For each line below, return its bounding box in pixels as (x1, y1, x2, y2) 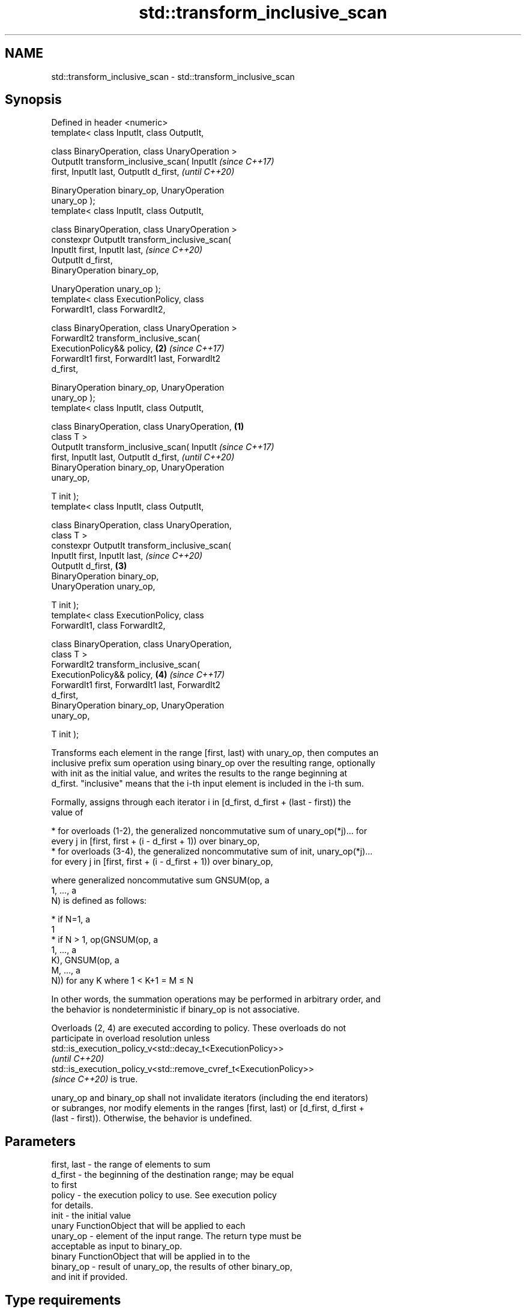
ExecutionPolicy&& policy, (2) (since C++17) (51, 343, 225, 354)
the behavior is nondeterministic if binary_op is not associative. (51, 1004, 300, 1015)
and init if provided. (51, 1272, 128, 1282)
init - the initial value (51, 1210, 131, 1221)
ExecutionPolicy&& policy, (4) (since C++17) (51, 669, 225, 680)
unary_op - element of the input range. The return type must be (51, 1231, 302, 1241)
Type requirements (5, 1292, 121, 1308)
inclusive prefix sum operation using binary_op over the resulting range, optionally (51, 758, 375, 769)
